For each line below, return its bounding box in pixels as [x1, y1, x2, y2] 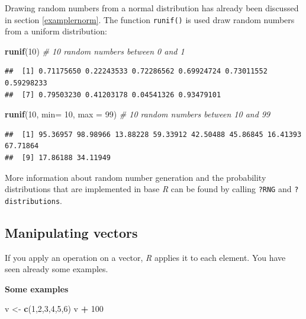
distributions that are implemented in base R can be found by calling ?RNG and [5, 183, 292, 195]
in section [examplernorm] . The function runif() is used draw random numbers [5, 13, 295, 25]
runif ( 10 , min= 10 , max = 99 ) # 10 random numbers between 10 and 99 [5, 108, 270, 120]
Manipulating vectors [5, 223, 138, 241]
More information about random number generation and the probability [5, 171, 266, 183]
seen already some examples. [5, 263, 108, 275]
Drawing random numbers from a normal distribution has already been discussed [5, 2, 299, 14]
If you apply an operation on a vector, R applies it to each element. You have [5, 251, 286, 263]
